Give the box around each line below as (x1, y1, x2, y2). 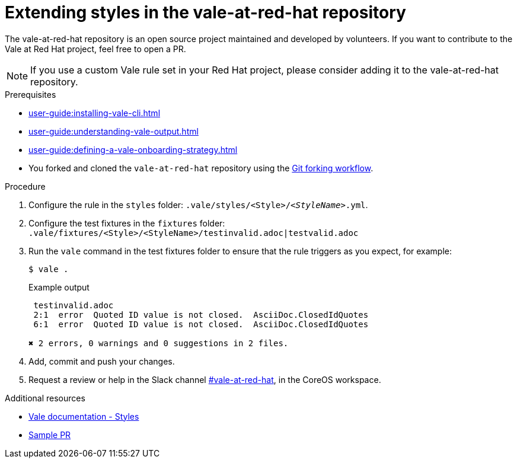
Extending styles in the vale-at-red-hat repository (5, 2, 406, 23)
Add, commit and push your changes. (28, 356, 175, 366)
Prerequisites (5, 89, 56, 100)
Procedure (5, 181, 46, 191)
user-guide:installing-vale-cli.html (28, 107, 161, 118)
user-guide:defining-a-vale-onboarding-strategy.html (28, 144, 238, 155)
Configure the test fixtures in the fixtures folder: (28, 218, 225, 228)
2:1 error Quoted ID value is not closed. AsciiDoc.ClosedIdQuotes (33, 309, 369, 320)
